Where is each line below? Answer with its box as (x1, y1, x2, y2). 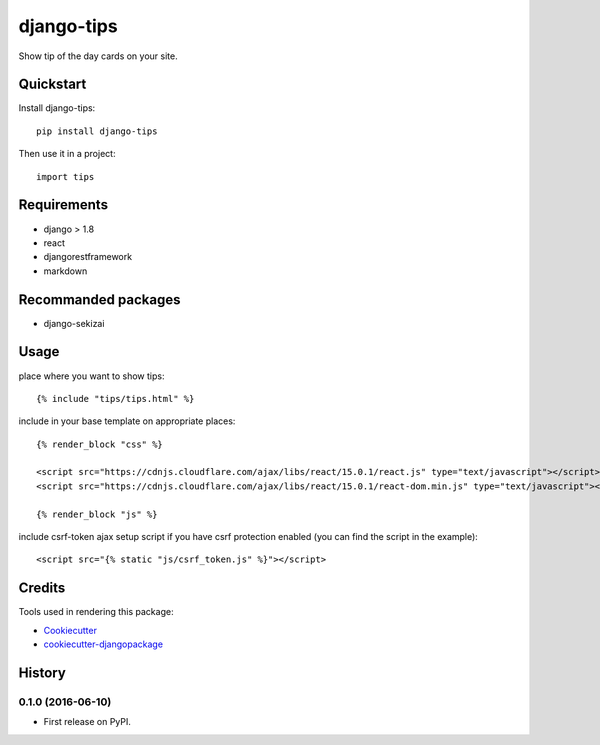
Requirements (18, 196, 109, 214)
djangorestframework (43, 251, 133, 263)
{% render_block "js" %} (36, 508, 158, 520)
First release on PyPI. (43, 716, 132, 728)
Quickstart (18, 76, 87, 93)
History (18, 664, 67, 681)
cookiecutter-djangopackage (43, 638, 164, 650)
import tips (36, 171, 95, 182)
